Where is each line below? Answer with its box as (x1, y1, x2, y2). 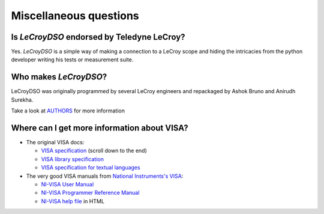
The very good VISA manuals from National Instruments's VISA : (26, 172, 184, 180)
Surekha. (11, 96, 34, 103)
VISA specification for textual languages (41, 164, 140, 171)
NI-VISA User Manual (41, 181, 94, 188)
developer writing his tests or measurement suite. (11, 56, 134, 63)
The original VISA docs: (26, 139, 85, 146)
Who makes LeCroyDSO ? (11, 72, 107, 82)
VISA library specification (41, 155, 104, 162)
